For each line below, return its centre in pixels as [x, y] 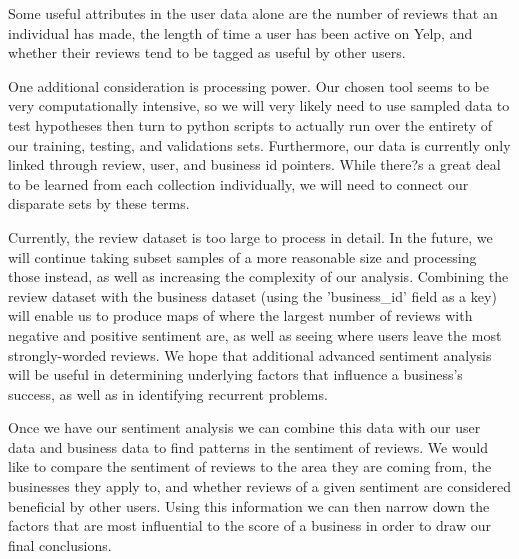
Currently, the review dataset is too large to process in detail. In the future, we [250, 236]
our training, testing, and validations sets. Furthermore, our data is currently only [259, 144]
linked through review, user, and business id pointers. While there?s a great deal [254, 164]
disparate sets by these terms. [99, 203]
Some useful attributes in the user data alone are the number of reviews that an [253, 13]
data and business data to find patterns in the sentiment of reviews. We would [248, 446]
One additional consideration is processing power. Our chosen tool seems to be [248, 85]
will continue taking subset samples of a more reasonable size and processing [242, 256]
